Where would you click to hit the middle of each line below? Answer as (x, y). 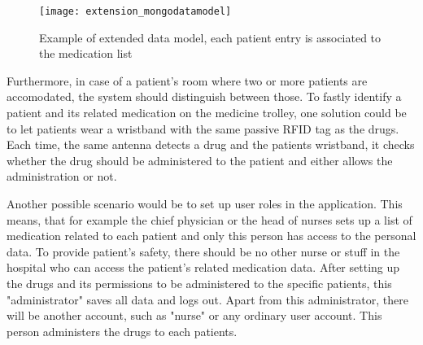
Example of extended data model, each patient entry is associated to (210, 37)
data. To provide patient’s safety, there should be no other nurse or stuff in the (203, 251)
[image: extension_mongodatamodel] (135, 11)
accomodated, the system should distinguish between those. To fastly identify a (204, 96)
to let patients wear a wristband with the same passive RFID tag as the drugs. (203, 128)
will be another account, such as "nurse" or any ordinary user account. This (194, 315)
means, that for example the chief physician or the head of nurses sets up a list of (209, 219)
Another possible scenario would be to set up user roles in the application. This (205, 203)
